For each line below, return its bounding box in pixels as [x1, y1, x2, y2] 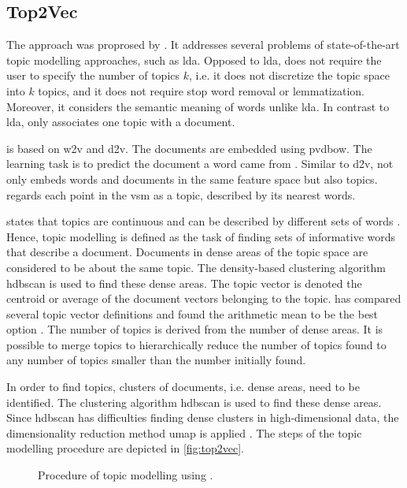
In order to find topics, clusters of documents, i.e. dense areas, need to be [6, 378, 360, 395]
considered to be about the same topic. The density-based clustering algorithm [6, 259, 386, 275]
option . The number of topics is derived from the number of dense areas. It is [6, 321, 383, 337]
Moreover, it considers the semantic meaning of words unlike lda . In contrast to [6, 98, 390, 114]
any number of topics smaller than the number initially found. [6, 352, 306, 368]
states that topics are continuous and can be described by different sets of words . [6, 213, 401, 229]
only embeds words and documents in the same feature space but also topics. [6, 170, 378, 187]
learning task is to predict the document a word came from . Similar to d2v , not [6, 155, 394, 172]
